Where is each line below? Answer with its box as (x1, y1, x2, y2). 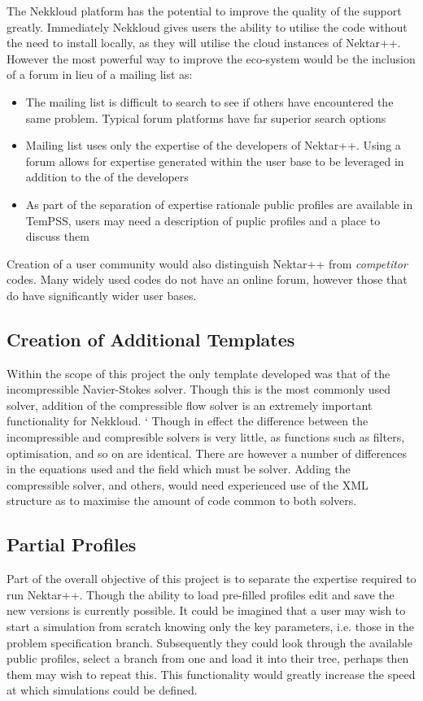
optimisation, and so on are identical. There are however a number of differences (7, 444, 407, 461)
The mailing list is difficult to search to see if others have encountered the (25, 93, 394, 110)
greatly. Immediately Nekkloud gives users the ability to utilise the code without (7, 18, 408, 35)
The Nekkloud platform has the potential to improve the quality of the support (7, 2, 402, 19)
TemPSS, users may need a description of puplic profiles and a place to (25, 211, 381, 229)
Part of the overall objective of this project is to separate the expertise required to (7, 570, 416, 587)
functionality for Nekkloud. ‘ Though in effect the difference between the (7, 412, 368, 429)
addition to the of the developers (25, 168, 189, 185)
